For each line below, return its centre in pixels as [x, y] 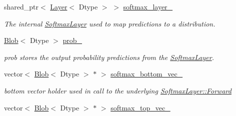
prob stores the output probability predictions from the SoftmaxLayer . [109, 57]
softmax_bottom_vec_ [147, 74]
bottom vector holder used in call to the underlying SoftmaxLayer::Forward [118, 90]
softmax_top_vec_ [140, 107]
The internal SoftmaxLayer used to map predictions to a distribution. [110, 23]
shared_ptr [21, 6]
